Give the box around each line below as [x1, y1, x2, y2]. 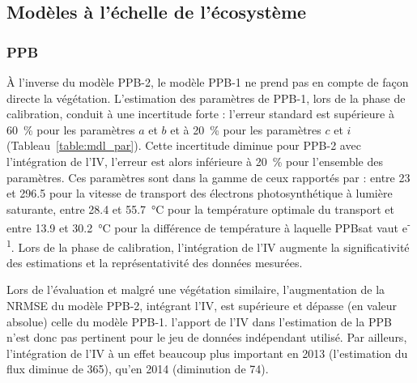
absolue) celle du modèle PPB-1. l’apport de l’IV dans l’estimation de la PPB [6, 313, 392, 330]
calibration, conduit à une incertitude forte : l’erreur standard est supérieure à [6, 105, 394, 122]
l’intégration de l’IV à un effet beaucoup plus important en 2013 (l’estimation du [6, 344, 408, 361]
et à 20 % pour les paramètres [170, 121, 321, 138]
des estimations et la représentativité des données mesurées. [6, 253, 303, 270]
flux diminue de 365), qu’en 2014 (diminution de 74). [6, 360, 269, 377]
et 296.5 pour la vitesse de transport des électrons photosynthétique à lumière [6, 185, 393, 202]
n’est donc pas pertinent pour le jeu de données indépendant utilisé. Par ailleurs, [6, 329, 407, 346]
